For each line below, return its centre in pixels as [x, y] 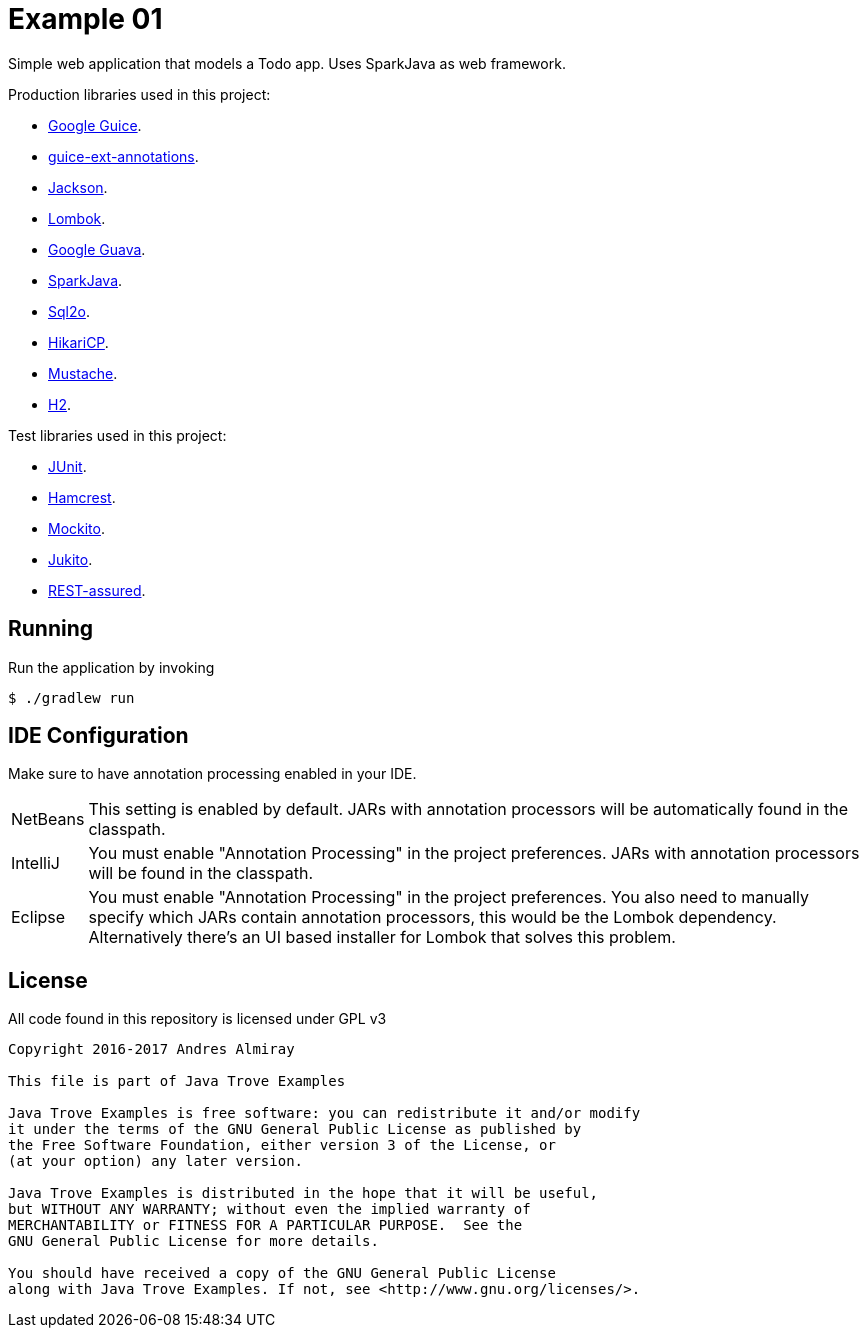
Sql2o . [69, 311]
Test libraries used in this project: [117, 435]
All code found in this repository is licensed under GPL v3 [197, 1019]
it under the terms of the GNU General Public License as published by [295, 1129]
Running [51, 629]
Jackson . [78, 187]
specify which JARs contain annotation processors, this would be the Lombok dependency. [432, 917]
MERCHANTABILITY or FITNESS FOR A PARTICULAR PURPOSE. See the [265, 1225]
